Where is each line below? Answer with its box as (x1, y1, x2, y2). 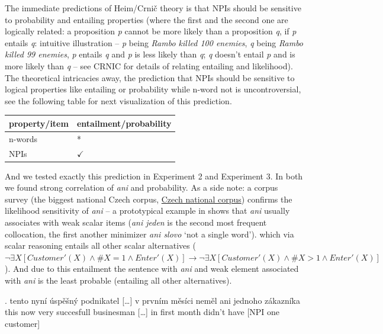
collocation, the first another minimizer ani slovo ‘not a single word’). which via (5, 227, 294, 240)
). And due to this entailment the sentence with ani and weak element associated (5, 262, 299, 275)
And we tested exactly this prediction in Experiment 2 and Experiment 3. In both (5, 169, 303, 182)
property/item (9, 117, 69, 129)
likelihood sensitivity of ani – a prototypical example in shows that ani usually (5, 204, 290, 217)
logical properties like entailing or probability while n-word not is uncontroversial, (5, 83, 301, 95)
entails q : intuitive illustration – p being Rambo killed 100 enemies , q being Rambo (5, 36, 304, 49)
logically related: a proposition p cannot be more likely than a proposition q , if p (5, 25, 297, 37)
